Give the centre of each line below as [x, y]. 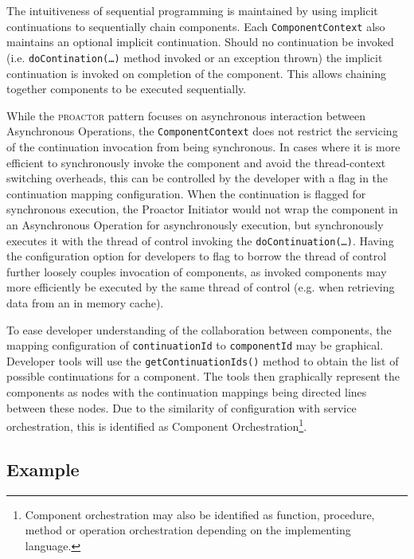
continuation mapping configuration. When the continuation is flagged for [186, 193]
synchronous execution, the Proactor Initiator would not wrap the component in [202, 209]
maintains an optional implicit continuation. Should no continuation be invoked [200, 42]
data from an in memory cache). [85, 302]
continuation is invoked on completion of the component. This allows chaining [197, 73]
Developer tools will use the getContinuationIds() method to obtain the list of [203, 360]
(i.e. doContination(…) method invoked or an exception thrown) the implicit [195, 57]
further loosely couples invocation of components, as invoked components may [197, 271]
